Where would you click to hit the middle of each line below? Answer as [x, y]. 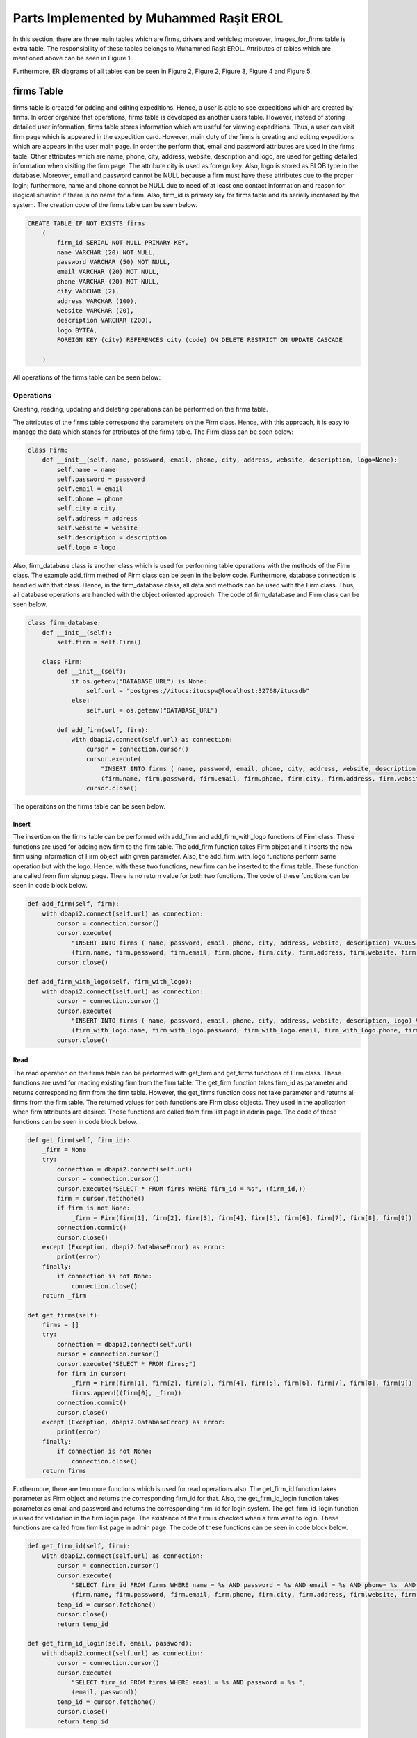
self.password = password [101, 479]
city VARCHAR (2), [88, 291]
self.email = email [90, 489]
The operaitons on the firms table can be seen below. [89, 806]
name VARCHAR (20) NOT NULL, [106, 252]
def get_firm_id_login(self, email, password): [110, 1643]
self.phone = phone [90, 498]
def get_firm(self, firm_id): [79, 1140]
